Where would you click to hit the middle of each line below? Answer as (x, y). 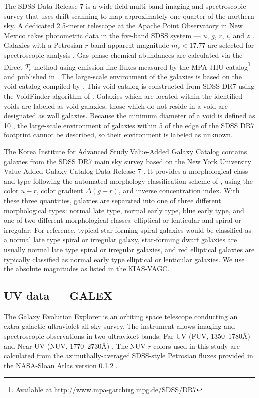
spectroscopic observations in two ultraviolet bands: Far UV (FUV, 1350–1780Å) (127, 336)
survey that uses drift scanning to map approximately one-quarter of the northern (129, 16)
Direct (13, 66)
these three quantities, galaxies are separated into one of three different (113, 200)
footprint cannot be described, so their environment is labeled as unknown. (119, 135)
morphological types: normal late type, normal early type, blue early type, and (124, 210)
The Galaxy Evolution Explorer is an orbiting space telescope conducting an (121, 316)
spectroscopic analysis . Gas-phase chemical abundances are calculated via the (123, 55)
